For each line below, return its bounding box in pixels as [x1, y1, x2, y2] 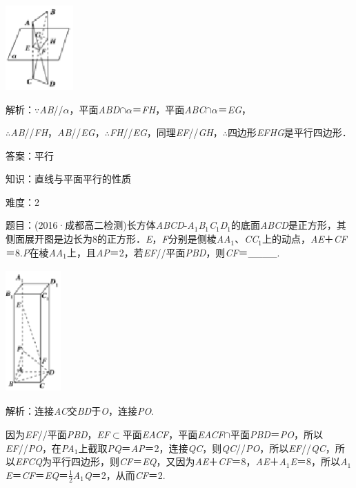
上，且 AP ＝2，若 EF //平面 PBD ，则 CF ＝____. [66, 245, 280, 259]
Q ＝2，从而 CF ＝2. [83, 467, 166, 482]
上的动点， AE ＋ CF [261, 232, 347, 246]
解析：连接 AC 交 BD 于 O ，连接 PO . [6, 404, 155, 418]
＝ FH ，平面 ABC [132, 102, 206, 116]
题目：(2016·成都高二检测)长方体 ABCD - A [6, 218, 195, 232]
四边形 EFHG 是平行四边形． [227, 125, 352, 140]
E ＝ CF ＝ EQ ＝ [6, 467, 68, 482]
